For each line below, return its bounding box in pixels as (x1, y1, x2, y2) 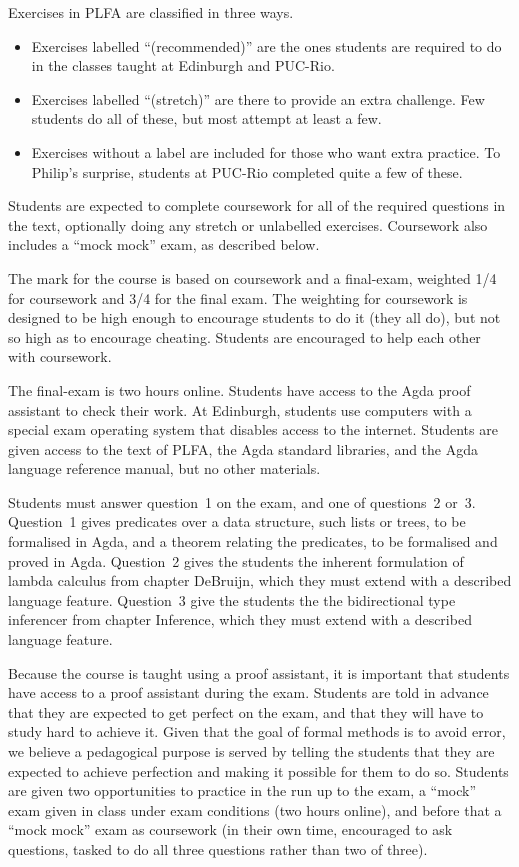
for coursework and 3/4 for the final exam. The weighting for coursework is (8, 287, 468, 308)
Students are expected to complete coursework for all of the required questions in (8, 195, 506, 216)
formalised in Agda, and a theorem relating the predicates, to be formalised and (8, 531, 498, 552)
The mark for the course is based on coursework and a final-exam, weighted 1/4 (8, 267, 497, 288)
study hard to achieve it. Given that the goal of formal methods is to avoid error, (8, 721, 506, 742)
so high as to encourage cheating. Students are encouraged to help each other (8, 326, 481, 347)
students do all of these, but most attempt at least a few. (31, 108, 382, 129)
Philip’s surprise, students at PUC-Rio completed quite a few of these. (31, 161, 463, 182)
